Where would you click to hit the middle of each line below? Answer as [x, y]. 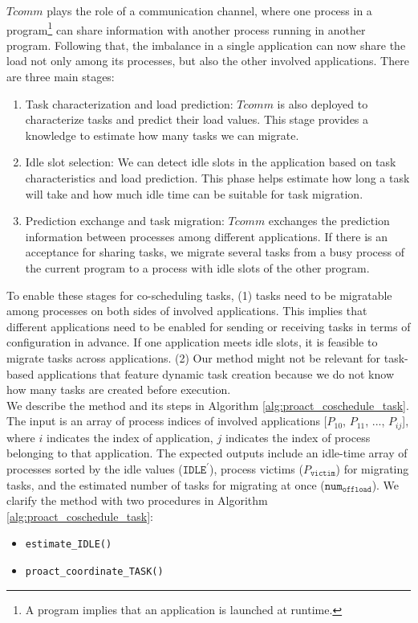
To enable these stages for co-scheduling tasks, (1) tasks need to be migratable [199, 295]
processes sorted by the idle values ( [95, 468]
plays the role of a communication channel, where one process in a [209, 10]
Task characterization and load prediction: [129, 103]
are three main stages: [61, 77]
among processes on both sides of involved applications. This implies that [187, 311]
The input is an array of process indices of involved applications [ [167, 421]
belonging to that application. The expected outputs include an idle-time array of [207, 453]
